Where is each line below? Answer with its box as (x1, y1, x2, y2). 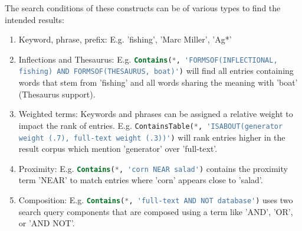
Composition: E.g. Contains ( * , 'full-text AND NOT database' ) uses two (18, 194, 293, 206)
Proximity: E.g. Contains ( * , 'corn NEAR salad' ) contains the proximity (18, 162, 288, 174)
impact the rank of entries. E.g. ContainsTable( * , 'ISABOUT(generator (18, 119, 283, 131)
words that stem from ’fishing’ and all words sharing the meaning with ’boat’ (18, 76, 298, 89)
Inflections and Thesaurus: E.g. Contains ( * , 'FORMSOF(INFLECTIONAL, (18, 53, 278, 65)
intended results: (5, 13, 64, 25)
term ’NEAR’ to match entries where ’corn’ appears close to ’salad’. (18, 174, 263, 186)
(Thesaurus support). (18, 87, 96, 100)
